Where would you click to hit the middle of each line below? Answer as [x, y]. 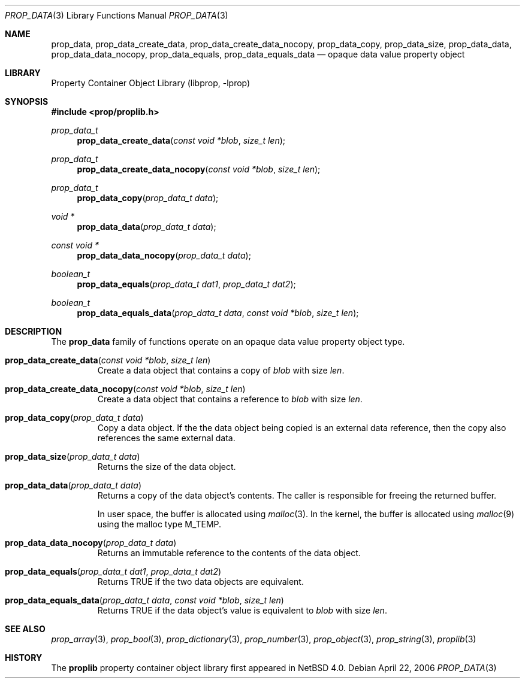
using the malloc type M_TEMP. [159, 524]
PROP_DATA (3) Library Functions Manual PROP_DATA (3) [117, 15]
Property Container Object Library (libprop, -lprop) [151, 83]
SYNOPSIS [27, 101]
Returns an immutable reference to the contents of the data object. [229, 553]
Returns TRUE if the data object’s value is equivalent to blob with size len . [242, 610]
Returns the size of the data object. [167, 467]
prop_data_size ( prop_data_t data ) [73, 456]
